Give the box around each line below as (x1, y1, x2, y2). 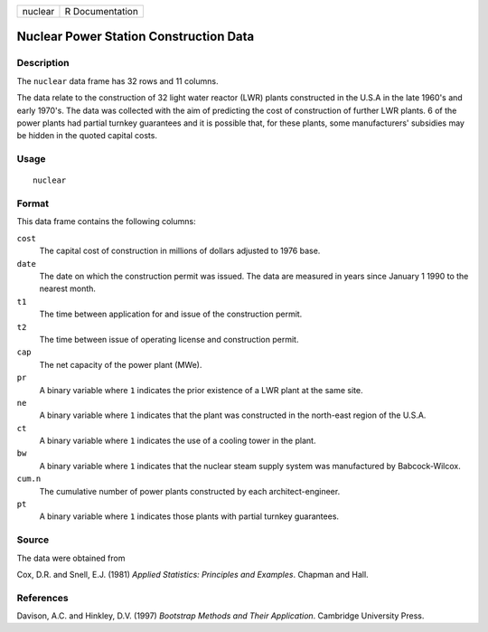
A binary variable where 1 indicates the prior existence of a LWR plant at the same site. (39, 384, 363, 395)
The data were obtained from (16, 552, 126, 563)
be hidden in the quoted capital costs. (16, 130, 158, 141)
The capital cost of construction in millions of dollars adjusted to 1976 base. (39, 245, 321, 257)
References (16, 591, 69, 604)
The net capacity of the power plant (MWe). (39, 359, 202, 370)
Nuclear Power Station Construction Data (16, 29, 255, 44)
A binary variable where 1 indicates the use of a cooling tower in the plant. (39, 435, 316, 447)
